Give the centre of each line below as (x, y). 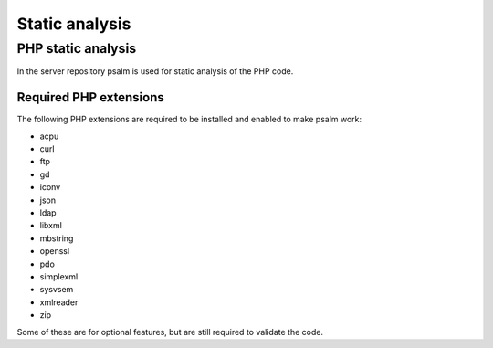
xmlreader (59, 302)
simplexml (59, 276)
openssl (55, 251)
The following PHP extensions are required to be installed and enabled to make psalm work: (189, 120)
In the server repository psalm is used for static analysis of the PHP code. (155, 71)
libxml (51, 226)
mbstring (57, 238)
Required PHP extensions (90, 97)
